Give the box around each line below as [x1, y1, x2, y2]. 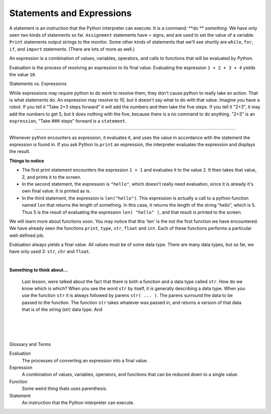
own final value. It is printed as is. [22, 188, 91, 194]
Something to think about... [9, 267, 68, 273]
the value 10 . [9, 71, 37, 77]
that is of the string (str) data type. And [22, 307, 103, 313]
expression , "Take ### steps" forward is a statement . [9, 118, 126, 124]
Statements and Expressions [9, 8, 132, 19]
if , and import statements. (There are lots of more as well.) [9, 46, 135, 52]
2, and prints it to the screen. [22, 174, 82, 180]
